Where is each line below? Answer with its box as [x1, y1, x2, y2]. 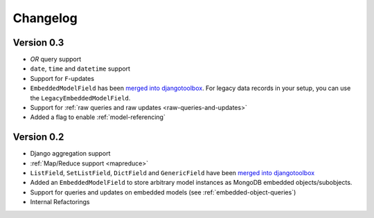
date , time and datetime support [30, 64, 131, 73]
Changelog [12, 10, 78, 26]
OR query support [30, 55, 82, 64]
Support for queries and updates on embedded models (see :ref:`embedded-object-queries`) [30, 188, 296, 197]
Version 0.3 [12, 37, 64, 48]
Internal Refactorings [30, 198, 90, 206]
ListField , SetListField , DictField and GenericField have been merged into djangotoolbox [30, 169, 315, 177]
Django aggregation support [30, 149, 111, 158]
